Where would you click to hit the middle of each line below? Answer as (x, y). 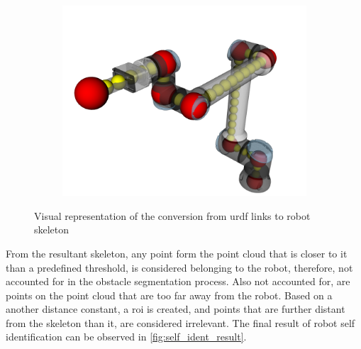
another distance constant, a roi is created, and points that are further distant (176, 309)
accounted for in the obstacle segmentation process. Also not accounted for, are (178, 281)
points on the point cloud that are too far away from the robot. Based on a (169, 295)
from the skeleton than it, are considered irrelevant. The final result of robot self (180, 322)
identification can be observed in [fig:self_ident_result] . (126, 337)
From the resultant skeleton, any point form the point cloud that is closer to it (177, 253)
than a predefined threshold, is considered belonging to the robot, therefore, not (179, 267)
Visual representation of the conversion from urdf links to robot (172, 215)
